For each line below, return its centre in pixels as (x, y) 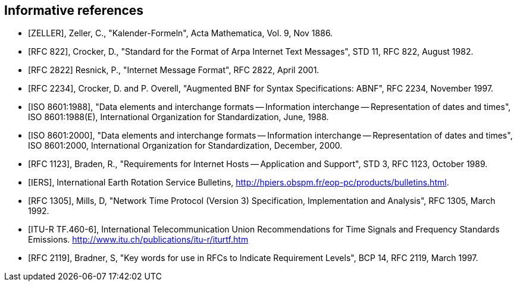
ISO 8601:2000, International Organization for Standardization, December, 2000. (185, 146)
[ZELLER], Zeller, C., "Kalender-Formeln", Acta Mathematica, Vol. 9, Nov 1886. (181, 33)
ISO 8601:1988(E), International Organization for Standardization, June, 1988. (178, 117)
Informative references (74, 10)
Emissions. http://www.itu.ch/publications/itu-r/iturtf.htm (138, 240)
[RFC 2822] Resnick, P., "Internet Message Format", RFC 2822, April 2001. (174, 70)
